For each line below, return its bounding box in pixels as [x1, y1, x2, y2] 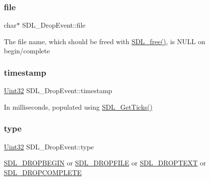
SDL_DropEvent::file [22, 20, 86, 30]
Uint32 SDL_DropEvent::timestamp [4, 85, 112, 96]
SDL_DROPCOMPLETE [4, 167, 82, 177]
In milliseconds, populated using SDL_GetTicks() [4, 101, 153, 112]
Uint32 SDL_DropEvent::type [4, 141, 94, 151]
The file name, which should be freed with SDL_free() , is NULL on [4, 36, 206, 46]
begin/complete [4, 46, 50, 56]
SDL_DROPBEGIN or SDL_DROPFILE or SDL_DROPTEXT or [4, 158, 206, 168]
